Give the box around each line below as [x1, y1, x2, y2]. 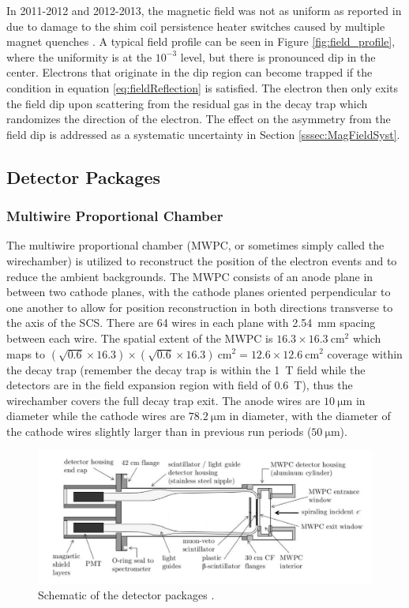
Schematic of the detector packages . [38, 587, 215, 603]
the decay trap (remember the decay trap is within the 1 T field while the [6, 361, 366, 377]
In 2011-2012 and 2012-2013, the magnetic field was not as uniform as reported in [6, 2, 402, 18]
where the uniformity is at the [6, 48, 152, 65]
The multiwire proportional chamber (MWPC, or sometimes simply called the [6, 237, 385, 253]
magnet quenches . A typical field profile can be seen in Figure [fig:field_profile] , [6, 33, 396, 50]
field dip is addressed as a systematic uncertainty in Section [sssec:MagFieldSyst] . [6, 126, 400, 142]
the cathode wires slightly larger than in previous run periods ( [6, 422, 312, 439]
